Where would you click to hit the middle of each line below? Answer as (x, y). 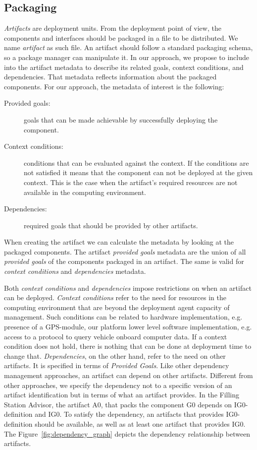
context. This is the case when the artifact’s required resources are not (131, 182)
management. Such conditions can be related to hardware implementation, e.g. (123, 317)
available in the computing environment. (85, 192)
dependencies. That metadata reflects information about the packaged (110, 77)
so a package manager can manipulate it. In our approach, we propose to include (127, 57)
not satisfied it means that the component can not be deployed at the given (138, 172)
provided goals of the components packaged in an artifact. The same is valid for (124, 261)
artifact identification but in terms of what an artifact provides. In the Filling (122, 395)
